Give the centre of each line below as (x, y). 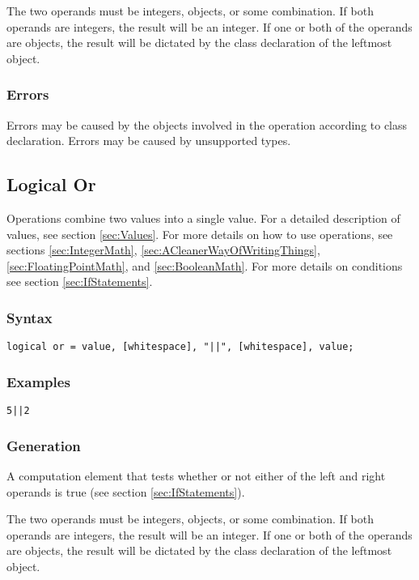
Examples (38, 381)
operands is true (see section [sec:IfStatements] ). (126, 491)
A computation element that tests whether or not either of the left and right (196, 475)
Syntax (30, 317)
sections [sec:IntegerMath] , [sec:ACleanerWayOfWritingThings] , (163, 250)
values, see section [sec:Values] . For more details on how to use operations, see (200, 234)
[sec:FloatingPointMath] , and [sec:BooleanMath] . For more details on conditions (205, 265)
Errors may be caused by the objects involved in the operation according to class (207, 124)
